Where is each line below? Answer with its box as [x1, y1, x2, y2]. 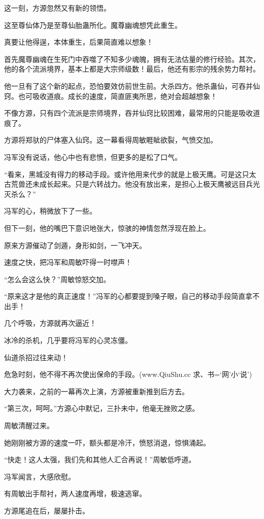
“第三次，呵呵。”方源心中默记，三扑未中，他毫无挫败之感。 [4, 403, 200, 413]
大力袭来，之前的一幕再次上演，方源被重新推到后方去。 [4, 386, 189, 396]
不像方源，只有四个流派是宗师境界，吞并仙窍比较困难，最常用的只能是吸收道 [4, 108, 260, 118]
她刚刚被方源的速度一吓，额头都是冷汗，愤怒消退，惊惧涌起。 [4, 437, 210, 447]
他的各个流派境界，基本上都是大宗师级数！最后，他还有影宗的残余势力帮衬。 [4, 63, 260, 74]
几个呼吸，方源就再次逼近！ [4, 318, 96, 328]
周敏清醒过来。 [4, 420, 54, 431]
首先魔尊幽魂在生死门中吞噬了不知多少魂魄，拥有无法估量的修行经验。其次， [4, 53, 260, 64]
